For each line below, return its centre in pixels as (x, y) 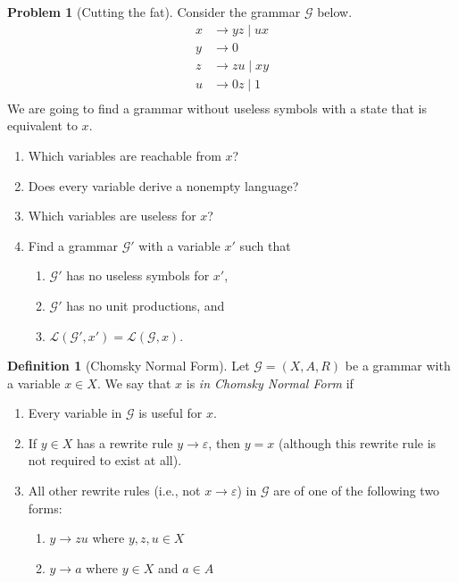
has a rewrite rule (125, 442)
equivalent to (42, 125)
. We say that (134, 383)
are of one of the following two (357, 491)
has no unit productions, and (146, 305)
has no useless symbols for (138, 275)
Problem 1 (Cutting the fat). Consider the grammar (154, 12)
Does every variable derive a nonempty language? (163, 185)
